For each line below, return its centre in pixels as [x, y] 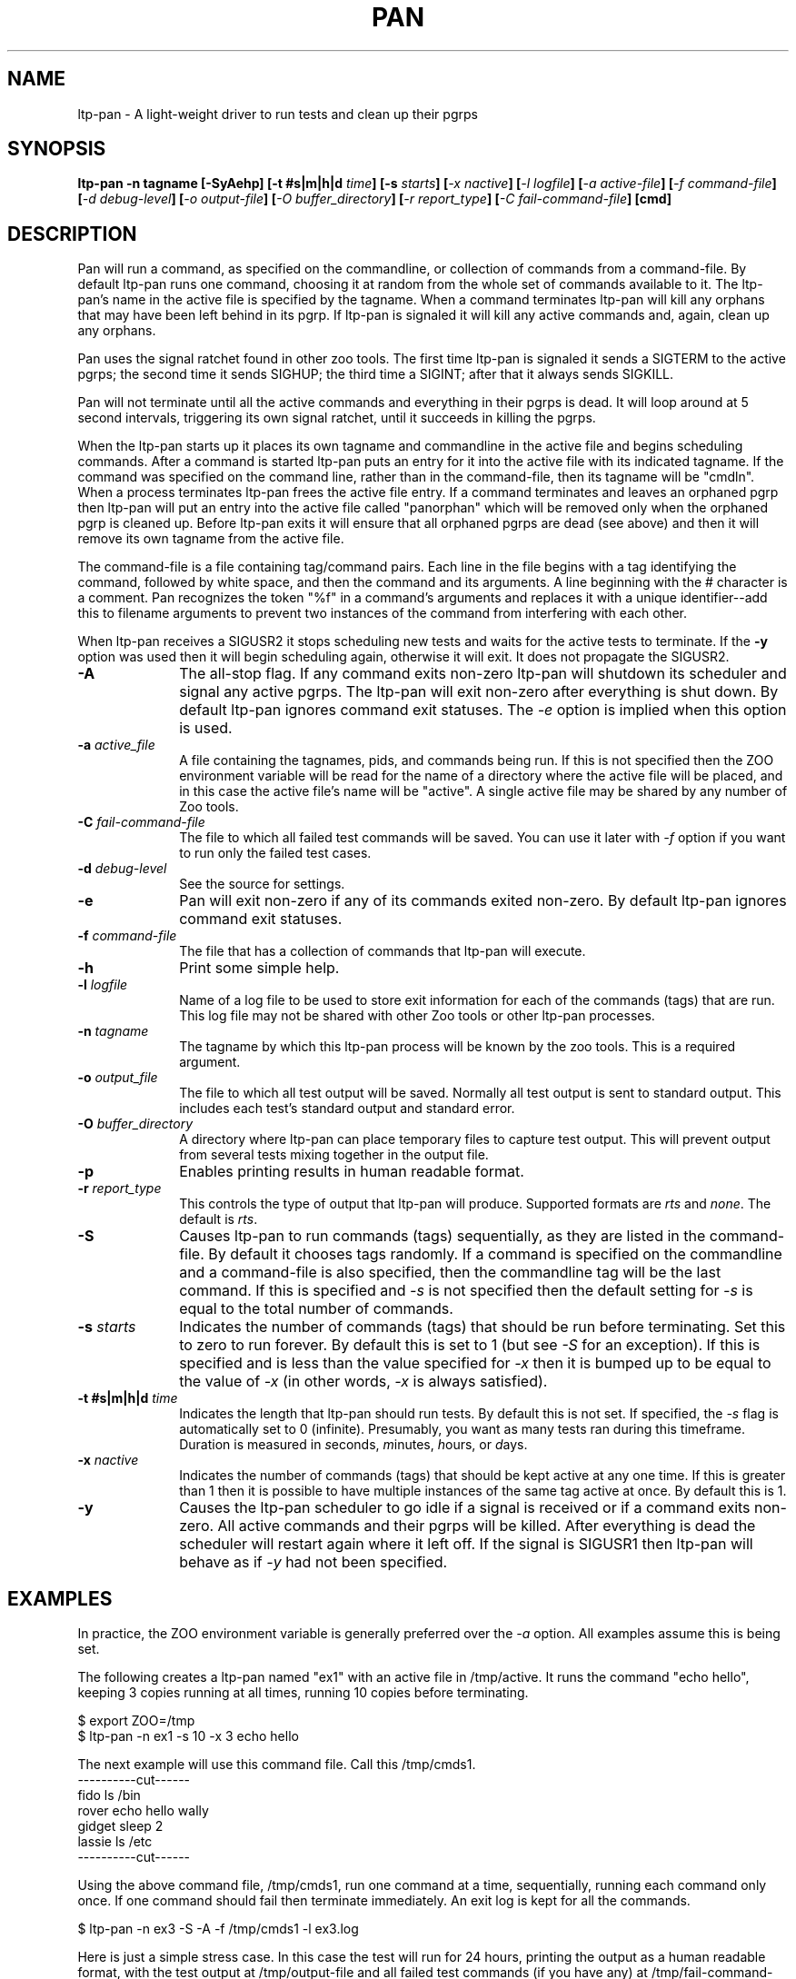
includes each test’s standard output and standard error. [347, 1109]
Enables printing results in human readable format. [352, 1172]
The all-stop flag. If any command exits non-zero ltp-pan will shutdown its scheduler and [483, 674]
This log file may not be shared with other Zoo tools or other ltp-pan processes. [417, 1016]
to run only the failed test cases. [275, 853]
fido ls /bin [109, 1795]
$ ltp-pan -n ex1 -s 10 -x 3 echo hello [188, 1736]
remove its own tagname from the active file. [211, 539]
